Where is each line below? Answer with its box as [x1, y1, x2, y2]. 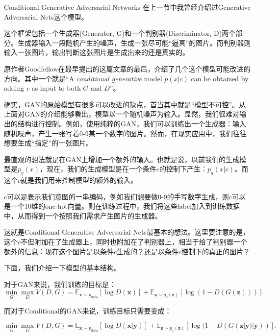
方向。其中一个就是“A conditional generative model [4, 73, 162, 83]
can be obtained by [191, 73, 249, 83]
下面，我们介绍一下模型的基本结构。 [4, 263, 121, 273]
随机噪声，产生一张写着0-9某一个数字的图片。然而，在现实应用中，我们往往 [4, 128, 247, 138]
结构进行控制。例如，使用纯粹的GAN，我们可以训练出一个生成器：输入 [17, 118, 246, 128]
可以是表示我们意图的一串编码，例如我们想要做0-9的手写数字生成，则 [7, 191, 229, 201]
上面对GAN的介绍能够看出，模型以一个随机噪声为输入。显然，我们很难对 [4, 109, 239, 119]
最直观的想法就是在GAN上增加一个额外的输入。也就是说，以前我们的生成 [4, 154, 239, 164]
